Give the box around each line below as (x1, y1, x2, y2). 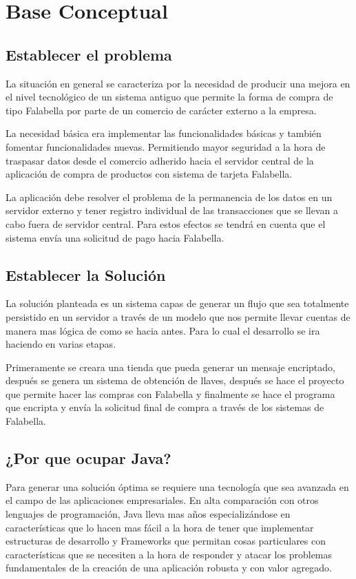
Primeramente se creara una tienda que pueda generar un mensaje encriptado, (6, 359, 335, 374)
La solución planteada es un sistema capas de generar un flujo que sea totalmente (6, 296, 349, 310)
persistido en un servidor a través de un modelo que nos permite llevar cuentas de (6, 309, 350, 324)
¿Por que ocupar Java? (6, 448, 171, 469)
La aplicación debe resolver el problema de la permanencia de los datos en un (6, 189, 333, 204)
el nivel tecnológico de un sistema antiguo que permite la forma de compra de (6, 90, 333, 104)
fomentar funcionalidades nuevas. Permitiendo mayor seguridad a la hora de (6, 139, 326, 154)
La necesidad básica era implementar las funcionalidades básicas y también (6, 126, 322, 140)
